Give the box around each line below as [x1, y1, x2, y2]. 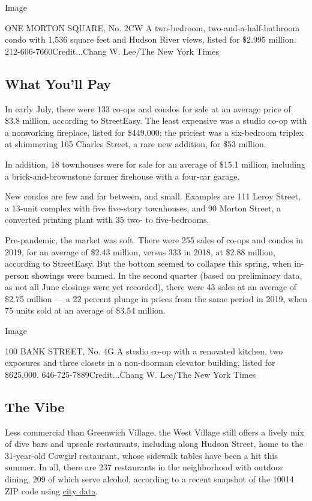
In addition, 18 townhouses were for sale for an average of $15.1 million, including [5, 157, 305, 170]
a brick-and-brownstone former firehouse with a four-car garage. [5, 169, 240, 182]
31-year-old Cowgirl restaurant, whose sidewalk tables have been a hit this [5, 449, 278, 461]
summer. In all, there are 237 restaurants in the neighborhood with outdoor [5, 461, 283, 473]
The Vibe [5, 397, 65, 416]
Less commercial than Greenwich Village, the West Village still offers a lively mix [5, 425, 304, 438]
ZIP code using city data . [5, 484, 98, 497]
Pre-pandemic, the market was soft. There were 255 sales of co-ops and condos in [5, 233, 303, 246]
